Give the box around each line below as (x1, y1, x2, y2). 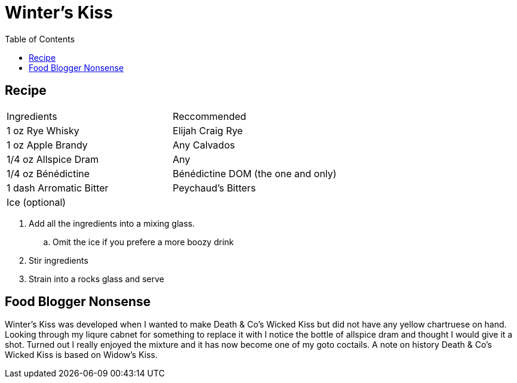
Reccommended (173, 110, 247, 122)
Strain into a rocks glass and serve (29, 273, 164, 284)
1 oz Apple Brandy (7, 138, 88, 151)
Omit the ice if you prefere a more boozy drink (53, 236, 234, 247)
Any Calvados (173, 138, 235, 151)
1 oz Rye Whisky (7, 124, 79, 137)
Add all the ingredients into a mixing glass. (29, 218, 195, 228)
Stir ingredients (29, 255, 88, 265)
